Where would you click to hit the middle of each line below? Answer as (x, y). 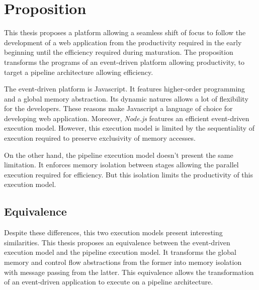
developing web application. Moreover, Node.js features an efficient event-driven (127, 118)
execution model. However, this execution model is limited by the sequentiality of (129, 128)
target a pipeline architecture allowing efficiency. (79, 72)
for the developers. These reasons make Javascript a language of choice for (118, 108)
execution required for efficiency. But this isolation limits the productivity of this (128, 174)
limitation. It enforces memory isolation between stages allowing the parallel (121, 165)
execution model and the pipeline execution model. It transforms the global (120, 252)
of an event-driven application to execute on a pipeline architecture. (109, 282)
